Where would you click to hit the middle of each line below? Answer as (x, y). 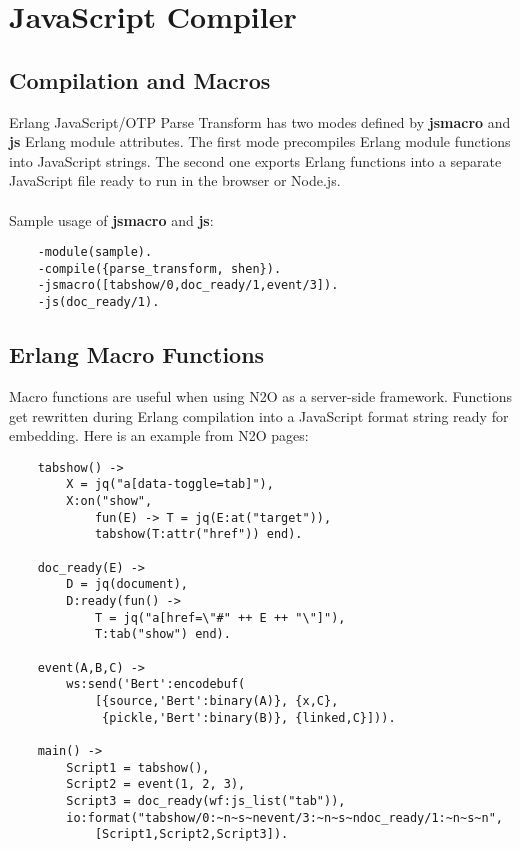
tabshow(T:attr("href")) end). (198, 534)
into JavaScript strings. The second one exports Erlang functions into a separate (255, 160)
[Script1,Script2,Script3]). (191, 834)
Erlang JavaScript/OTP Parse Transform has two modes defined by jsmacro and (260, 121)
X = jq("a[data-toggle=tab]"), (170, 484)
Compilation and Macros (140, 79)
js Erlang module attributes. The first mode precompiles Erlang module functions (260, 141)
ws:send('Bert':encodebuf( (156, 684)
